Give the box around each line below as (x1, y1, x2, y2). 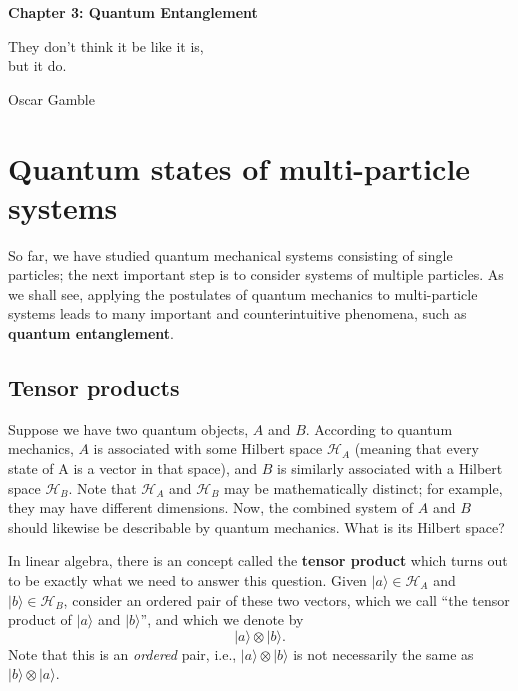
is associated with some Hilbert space (93, 438, 323, 459)
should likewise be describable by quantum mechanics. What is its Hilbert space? (8, 516, 505, 537)
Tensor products (8, 372, 180, 403)
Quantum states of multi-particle (8, 147, 471, 188)
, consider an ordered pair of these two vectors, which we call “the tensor (63, 589, 510, 610)
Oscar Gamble (8, 88, 95, 109)
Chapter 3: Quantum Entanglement (8, 2, 258, 22)
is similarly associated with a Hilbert (277, 458, 503, 479)
